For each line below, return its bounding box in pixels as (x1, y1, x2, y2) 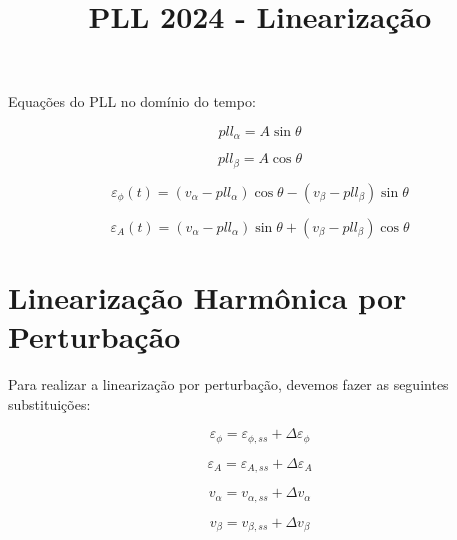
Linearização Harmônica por (8, 277, 407, 318)
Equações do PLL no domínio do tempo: (8, 91, 256, 112)
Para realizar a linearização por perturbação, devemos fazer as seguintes (8, 374, 449, 395)
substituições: (8, 393, 91, 414)
